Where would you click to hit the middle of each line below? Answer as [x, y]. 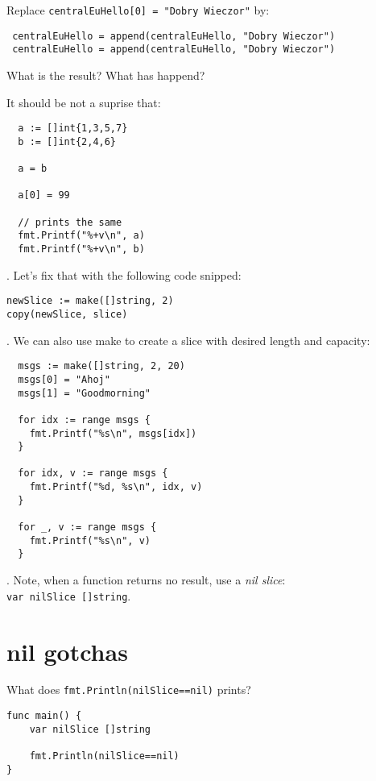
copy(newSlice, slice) [67, 314]
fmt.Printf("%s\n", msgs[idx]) [113, 433]
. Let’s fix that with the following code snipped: [124, 274]
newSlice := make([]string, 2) [90, 301]
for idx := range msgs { [84, 420]
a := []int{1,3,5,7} [73, 129]
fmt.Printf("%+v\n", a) [81, 236]
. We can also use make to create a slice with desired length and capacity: [188, 340]
